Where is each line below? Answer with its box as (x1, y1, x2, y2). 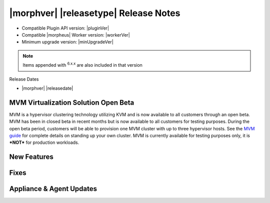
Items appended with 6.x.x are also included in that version (22, 61, 142, 68)
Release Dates (9, 76, 39, 82)
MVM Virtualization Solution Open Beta (9, 98, 134, 107)
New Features (9, 153, 53, 161)
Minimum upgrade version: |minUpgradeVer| (21, 39, 113, 45)
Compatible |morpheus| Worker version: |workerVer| (21, 32, 130, 38)
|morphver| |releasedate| (21, 85, 73, 91)
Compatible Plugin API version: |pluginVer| (21, 25, 109, 31)
